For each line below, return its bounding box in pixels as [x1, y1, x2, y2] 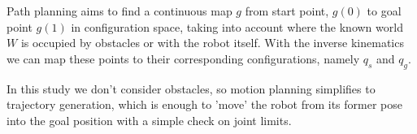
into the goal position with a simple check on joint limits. [7, 111, 292, 128]
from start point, [245, 2, 329, 19]
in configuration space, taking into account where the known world [71, 18, 403, 35]
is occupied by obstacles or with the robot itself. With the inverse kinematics [20, 34, 404, 51]
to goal [367, 2, 402, 19]
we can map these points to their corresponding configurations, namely [7, 50, 360, 67]
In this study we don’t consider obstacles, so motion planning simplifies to [7, 80, 376, 97]
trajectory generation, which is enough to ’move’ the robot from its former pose [7, 96, 403, 113]
